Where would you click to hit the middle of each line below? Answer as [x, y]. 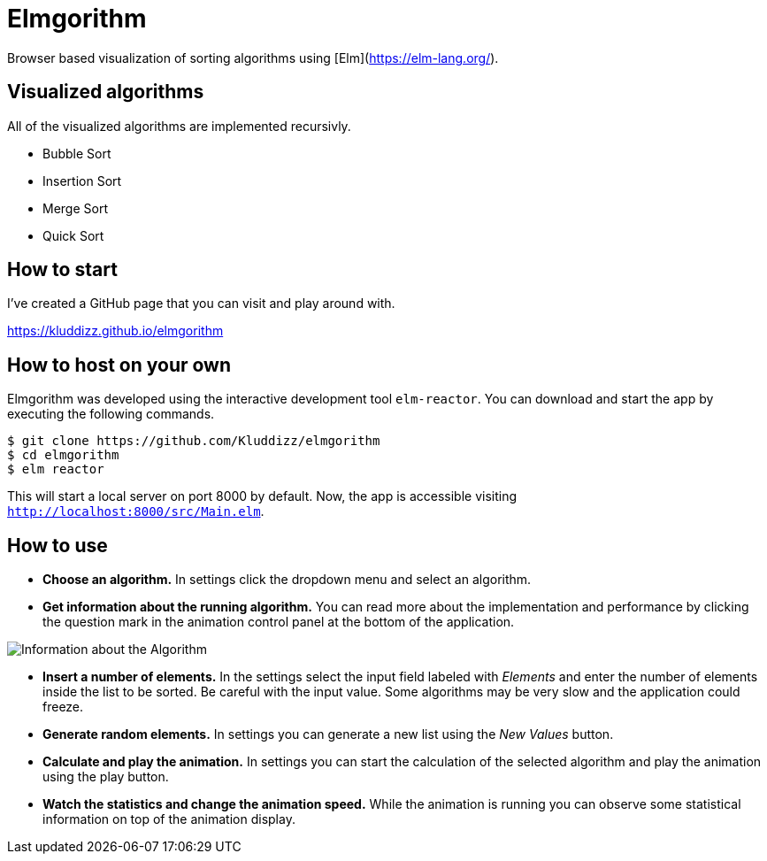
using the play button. [106, 777]
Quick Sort [73, 235]
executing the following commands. [111, 414]
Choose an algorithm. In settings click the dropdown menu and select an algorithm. [287, 580]
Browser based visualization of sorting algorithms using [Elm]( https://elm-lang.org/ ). [253, 58]
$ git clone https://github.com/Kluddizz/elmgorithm [194, 441]
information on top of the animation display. [169, 819]
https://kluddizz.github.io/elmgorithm [115, 331]
